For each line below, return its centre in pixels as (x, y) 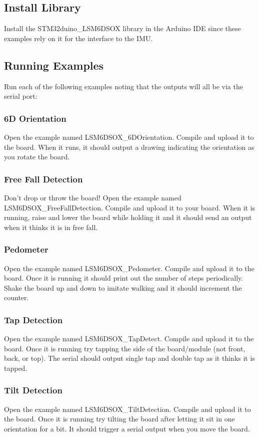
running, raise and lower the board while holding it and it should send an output (128, 217)
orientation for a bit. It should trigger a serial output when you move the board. (127, 428)
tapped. (16, 368)
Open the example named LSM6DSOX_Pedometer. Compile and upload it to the (129, 268)
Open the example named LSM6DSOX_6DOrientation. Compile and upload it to (129, 137)
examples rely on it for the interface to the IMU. (78, 38)
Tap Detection (33, 319)
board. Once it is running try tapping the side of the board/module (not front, (125, 348)
